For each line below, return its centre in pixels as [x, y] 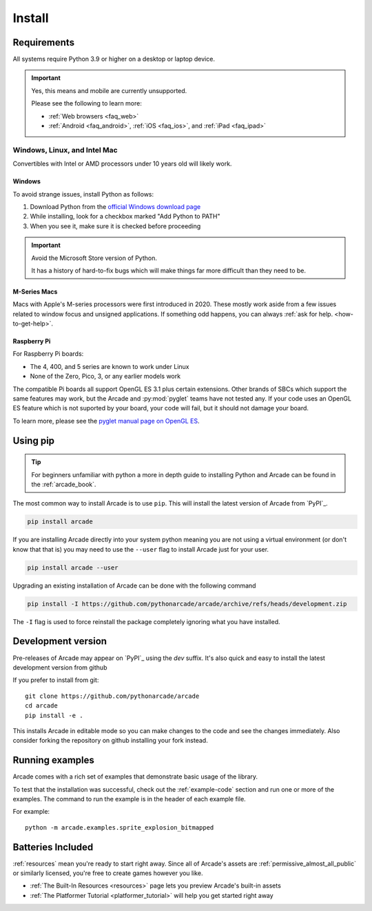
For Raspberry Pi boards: [48, 354]
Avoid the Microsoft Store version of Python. [94, 258]
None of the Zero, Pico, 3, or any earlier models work [105, 377]
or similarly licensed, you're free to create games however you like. [108, 873]
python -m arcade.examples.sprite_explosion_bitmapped [120, 827]
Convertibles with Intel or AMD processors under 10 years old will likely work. [122, 164]
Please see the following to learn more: [87, 103]
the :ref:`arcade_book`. [64, 484]
